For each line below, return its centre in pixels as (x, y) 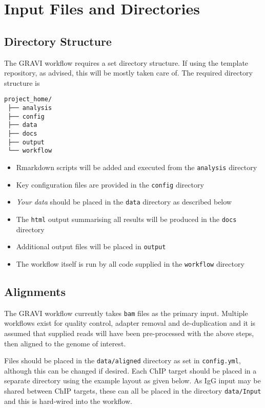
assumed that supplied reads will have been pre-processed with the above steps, (129, 333)
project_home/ (28, 99)
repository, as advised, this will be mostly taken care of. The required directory (128, 73)
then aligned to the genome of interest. (65, 343)
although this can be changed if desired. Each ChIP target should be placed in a (130, 370)
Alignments (35, 291)
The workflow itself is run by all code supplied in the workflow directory (130, 263)
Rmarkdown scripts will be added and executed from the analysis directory (137, 167)
